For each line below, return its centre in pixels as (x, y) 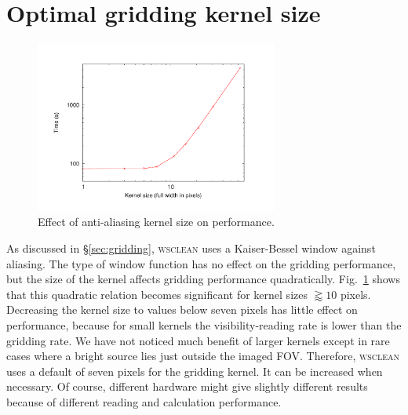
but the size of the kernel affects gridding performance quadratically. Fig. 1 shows (203, 279)
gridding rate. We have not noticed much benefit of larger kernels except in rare (198, 340)
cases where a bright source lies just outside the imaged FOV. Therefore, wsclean (203, 356)
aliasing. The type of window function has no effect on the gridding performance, (201, 263)
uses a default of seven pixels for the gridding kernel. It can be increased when (195, 371)
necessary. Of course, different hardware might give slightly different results (187, 386)
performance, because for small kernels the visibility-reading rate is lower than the (204, 324)
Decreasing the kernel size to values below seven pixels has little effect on (182, 309)
